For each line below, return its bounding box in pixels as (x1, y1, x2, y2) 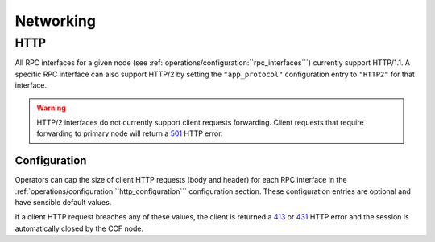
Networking (14, 12, 97, 30)
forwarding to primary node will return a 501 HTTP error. (36, 129, 223, 138)
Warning (36, 103, 66, 113)
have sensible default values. (14, 198, 112, 207)
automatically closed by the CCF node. (14, 224, 144, 233)
